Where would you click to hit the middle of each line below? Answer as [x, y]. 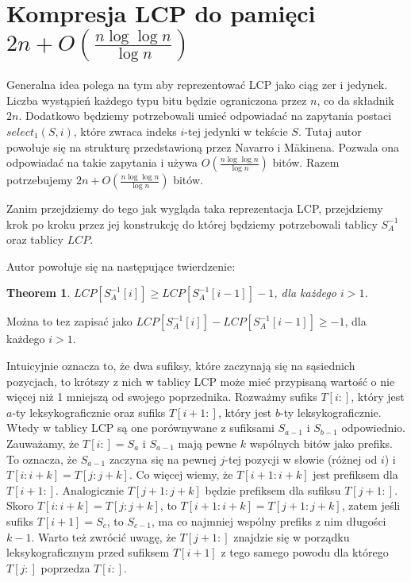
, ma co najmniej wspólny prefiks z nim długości [269, 521]
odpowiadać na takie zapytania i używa [102, 162]
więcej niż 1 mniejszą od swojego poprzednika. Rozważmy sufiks [162, 397]
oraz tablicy [35, 239]
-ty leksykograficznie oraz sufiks [89, 412]
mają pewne [207, 443]
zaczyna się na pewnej [163, 459]
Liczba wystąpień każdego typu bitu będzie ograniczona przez [157, 100]
